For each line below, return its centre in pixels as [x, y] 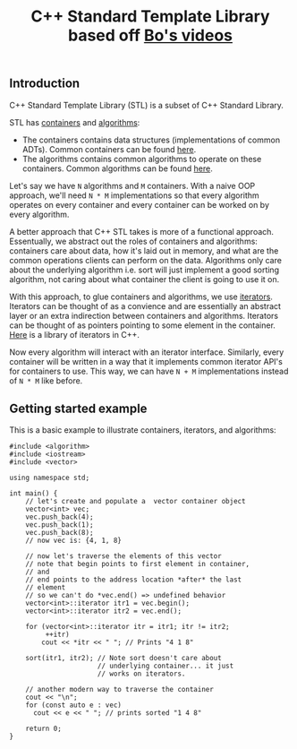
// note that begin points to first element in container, [138, 564]
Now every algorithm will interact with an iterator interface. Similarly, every [147, 352]
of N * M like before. [46, 380]
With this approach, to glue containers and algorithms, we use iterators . [141, 297]
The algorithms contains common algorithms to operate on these [142, 159]
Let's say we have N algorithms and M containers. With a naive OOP [132, 185]
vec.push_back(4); [59, 517]
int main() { [34, 494]
